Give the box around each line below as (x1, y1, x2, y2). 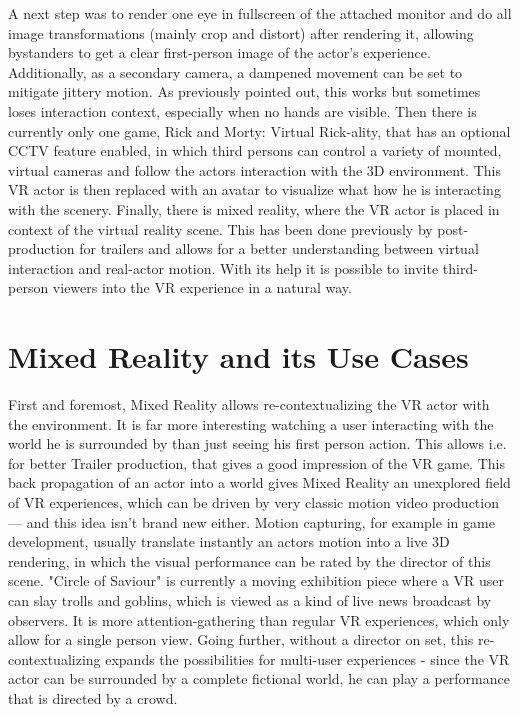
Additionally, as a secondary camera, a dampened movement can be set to (8, 61, 463, 82)
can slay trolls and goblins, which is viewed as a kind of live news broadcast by (8, 589, 492, 610)
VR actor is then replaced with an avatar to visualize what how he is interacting (8, 179, 501, 200)
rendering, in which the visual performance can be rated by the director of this (8, 550, 491, 571)
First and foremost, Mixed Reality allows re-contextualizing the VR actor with (8, 394, 490, 415)
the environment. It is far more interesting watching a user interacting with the (8, 413, 494, 434)
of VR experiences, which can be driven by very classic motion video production (8, 492, 499, 512)
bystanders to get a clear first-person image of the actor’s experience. (8, 42, 431, 63)
